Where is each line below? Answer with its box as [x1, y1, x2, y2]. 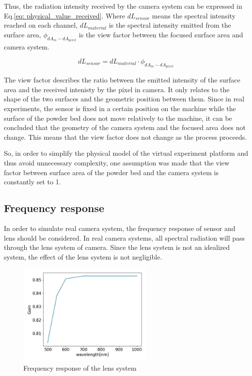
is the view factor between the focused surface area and [79, 29, 243, 39]
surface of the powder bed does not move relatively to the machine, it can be [4, 113, 232, 123]
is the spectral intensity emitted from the [109, 20, 231, 30]
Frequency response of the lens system [23, 362, 137, 373]
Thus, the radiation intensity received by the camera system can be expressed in [4, 1, 242, 11]
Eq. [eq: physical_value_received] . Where [4, 10, 126, 20]
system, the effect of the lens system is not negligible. [4, 251, 162, 262]
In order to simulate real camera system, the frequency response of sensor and [4, 223, 236, 233]
